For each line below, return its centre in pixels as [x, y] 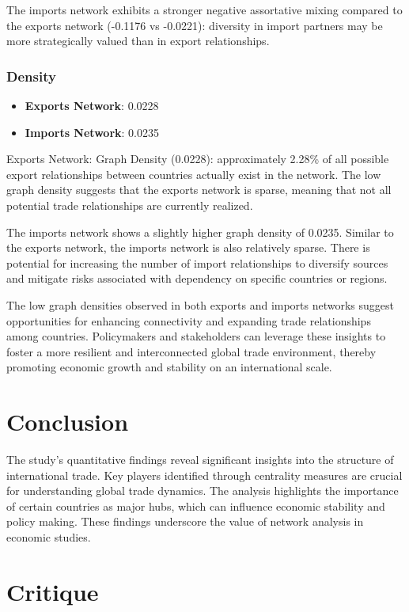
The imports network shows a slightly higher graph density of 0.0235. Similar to [200, 232]
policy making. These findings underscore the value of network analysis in [185, 521]
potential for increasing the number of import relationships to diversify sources [197, 262]
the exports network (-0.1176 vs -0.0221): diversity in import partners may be [195, 25]
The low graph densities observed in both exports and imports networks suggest [201, 304]
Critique [53, 591]
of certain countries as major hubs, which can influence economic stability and [196, 506]
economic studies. [49, 537]
